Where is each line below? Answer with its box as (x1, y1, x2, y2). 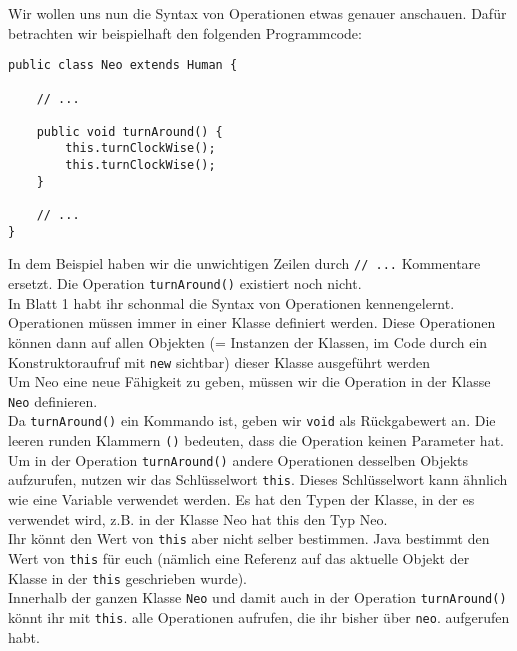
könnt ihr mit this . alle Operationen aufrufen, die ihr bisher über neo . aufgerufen (8, 606, 510, 627)
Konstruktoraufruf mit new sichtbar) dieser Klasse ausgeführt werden (8, 351, 431, 372)
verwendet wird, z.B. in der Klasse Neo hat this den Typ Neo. (8, 508, 388, 529)
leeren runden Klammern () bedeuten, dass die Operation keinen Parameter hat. (8, 430, 504, 451)
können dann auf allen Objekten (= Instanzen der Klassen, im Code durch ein (8, 331, 488, 352)
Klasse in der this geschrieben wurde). (8, 567, 247, 588)
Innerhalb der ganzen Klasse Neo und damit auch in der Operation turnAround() (8, 587, 507, 608)
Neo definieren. (8, 390, 98, 411)
